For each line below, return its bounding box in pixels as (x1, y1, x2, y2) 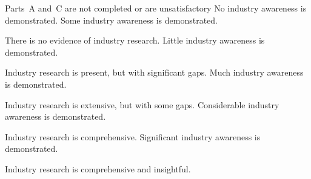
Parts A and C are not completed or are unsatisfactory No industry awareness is (5, 2, 307, 14)
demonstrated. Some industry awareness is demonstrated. (5, 13, 218, 26)
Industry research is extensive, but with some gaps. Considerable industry (5, 98, 279, 111)
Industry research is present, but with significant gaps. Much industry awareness (5, 66, 304, 79)
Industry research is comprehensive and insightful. (5, 162, 191, 175)
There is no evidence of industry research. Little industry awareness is (5, 34, 265, 47)
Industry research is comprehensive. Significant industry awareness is (5, 130, 261, 143)
